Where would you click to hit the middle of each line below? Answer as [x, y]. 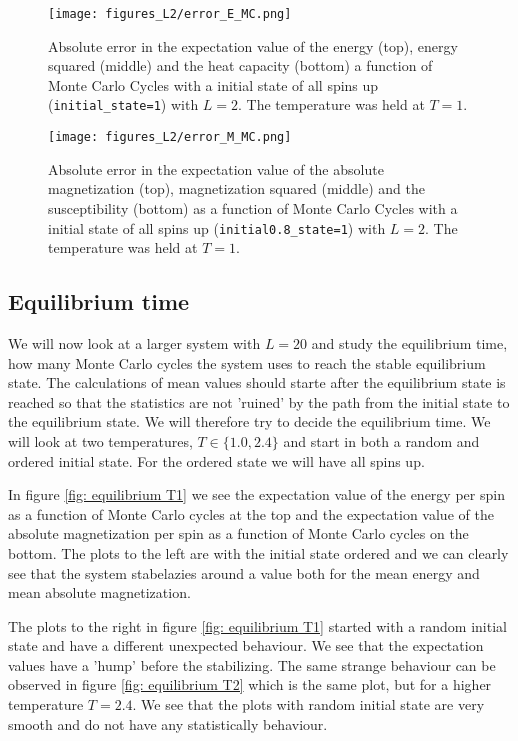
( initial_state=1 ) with [123, 104]
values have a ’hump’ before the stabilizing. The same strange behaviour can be [252, 664]
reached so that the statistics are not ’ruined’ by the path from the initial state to [259, 401]
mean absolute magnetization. [99, 592]
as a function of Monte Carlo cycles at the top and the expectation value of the [251, 513]
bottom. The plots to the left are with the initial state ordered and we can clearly [258, 552]
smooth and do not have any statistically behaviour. [168, 723]
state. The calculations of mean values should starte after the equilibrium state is [257, 382]
